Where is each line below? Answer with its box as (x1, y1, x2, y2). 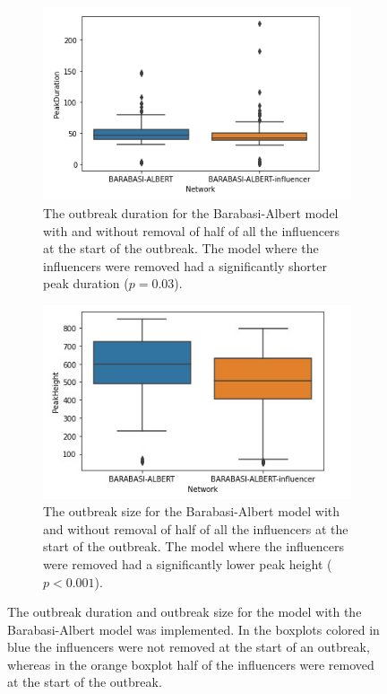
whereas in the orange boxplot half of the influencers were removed (7, 654, 374, 673)
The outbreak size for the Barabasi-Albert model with (43, 502, 340, 521)
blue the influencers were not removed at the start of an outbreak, (7, 637, 370, 656)
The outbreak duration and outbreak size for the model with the (7, 602, 362, 621)
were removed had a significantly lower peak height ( (43, 554, 332, 573)
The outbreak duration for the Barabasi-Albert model (43, 203, 339, 222)
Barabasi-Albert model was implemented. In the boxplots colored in (7, 619, 380, 638)
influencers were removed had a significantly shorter (43, 256, 327, 275)
